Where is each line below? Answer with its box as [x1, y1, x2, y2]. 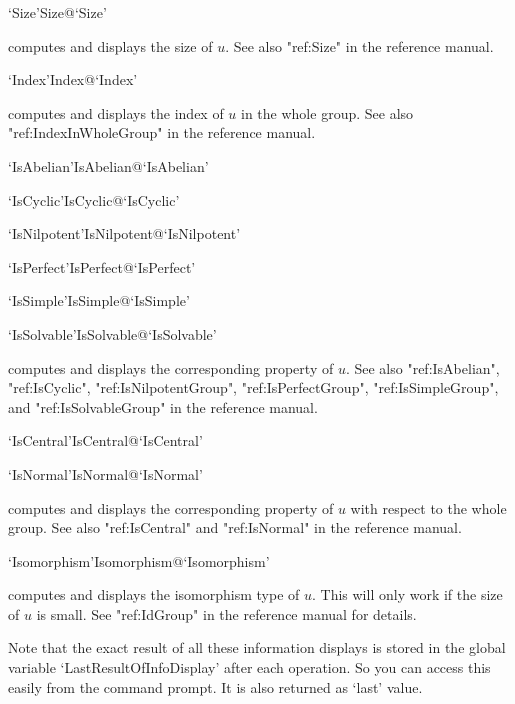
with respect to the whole [350, 497, 507, 518]
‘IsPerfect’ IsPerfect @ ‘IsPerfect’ [8, 256, 196, 277]
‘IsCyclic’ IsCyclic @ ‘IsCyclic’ [8, 189, 180, 210]
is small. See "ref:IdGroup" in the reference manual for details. [36, 603, 417, 624]
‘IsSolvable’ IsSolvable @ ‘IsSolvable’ [8, 323, 217, 344]
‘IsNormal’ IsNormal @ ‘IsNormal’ [8, 463, 203, 484]
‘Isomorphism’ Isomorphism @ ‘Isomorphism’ [8, 550, 270, 571]
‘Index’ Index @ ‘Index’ [8, 69, 138, 90]
